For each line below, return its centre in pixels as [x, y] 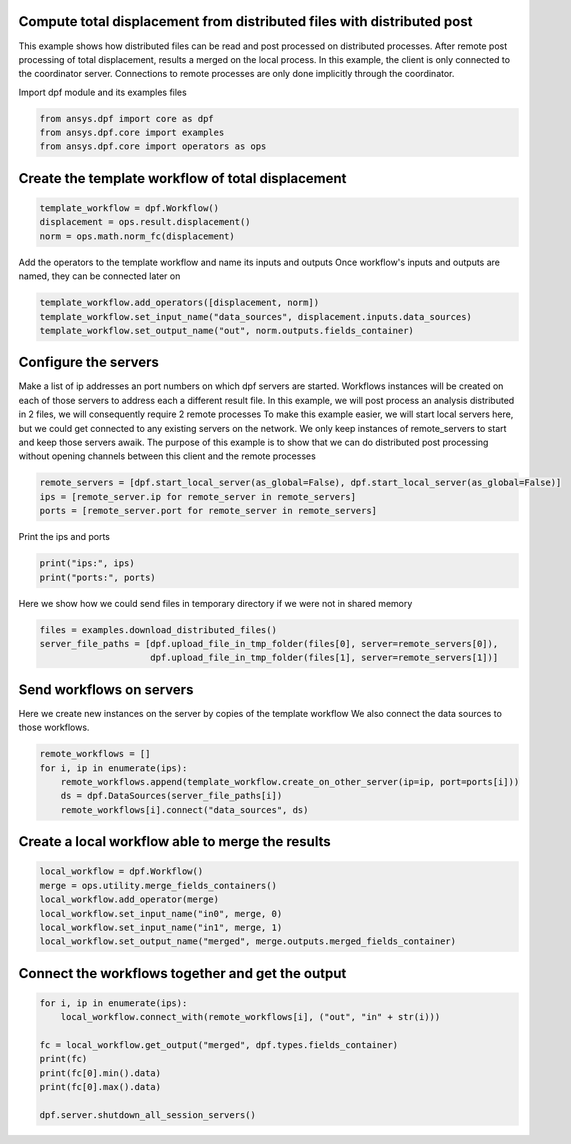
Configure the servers [89, 362]
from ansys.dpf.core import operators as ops [153, 146]
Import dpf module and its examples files [102, 92]
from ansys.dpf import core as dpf [126, 118]
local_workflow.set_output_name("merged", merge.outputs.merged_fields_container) [248, 941]
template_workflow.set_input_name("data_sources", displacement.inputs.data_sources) [255, 316]
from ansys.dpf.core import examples [132, 133]
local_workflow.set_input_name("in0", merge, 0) [161, 913]
